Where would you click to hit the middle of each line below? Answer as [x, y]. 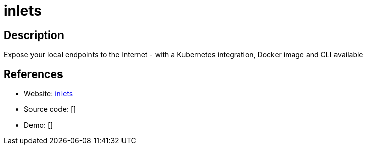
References [33, 74]
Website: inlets [49, 94]
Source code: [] [50, 109]
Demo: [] [39, 125]
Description [34, 35]
